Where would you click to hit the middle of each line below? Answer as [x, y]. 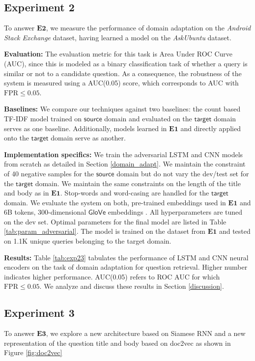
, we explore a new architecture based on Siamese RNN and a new [146, 333]
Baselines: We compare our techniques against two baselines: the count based [122, 109]
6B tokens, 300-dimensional [45, 212]
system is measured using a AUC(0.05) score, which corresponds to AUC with [121, 83]
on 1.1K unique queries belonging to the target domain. [88, 241]
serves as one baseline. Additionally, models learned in [85, 128]
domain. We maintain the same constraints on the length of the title [138, 183]
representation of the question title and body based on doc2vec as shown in [117, 343]
